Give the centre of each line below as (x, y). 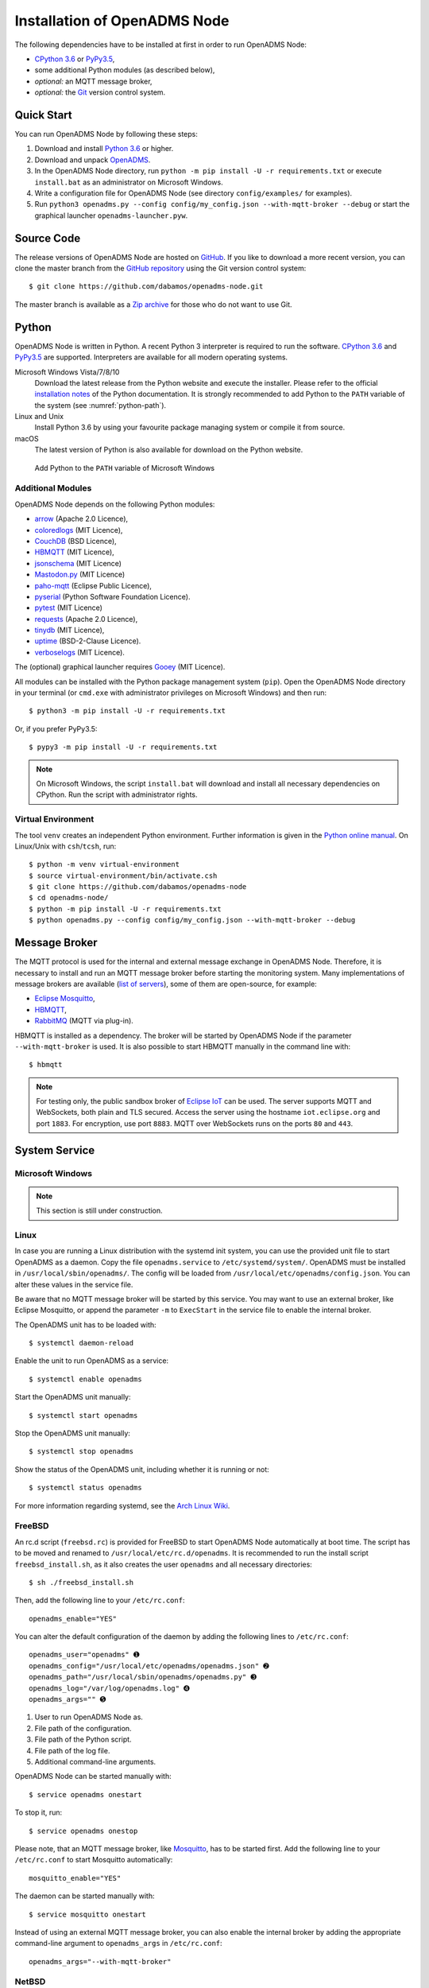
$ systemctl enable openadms (85, 1379)
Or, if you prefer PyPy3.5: (56, 728)
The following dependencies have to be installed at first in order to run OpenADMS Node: (161, 45)
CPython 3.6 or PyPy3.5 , (75, 59)
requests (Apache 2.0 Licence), (86, 619)
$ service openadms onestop (83, 1831)
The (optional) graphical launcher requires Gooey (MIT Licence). (120, 667)
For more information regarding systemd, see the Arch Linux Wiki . (122, 1505)
